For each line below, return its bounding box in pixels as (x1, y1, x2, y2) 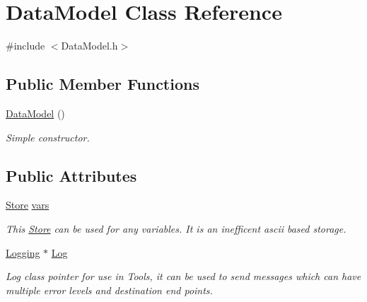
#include (6, 38, 45, 53)
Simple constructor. (6, 129, 90, 144)
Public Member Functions (6, 73, 199, 95)
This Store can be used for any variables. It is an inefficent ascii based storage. (6, 221, 346, 236)
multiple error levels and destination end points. (6, 282, 213, 297)
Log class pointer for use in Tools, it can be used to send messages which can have (6, 269, 361, 284)
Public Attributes (6, 164, 137, 186)
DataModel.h (61, 38, 118, 53)
